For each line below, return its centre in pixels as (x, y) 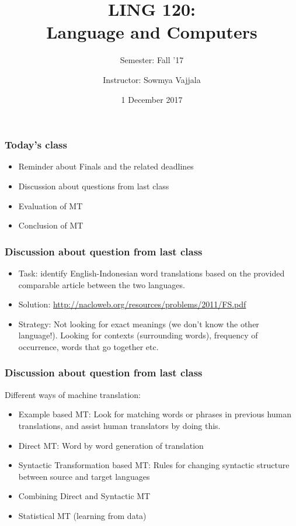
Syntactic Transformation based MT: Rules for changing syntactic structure (154, 465)
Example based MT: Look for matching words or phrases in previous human (155, 414)
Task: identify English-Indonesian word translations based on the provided (152, 273)
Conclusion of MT (51, 225)
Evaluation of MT (51, 205)
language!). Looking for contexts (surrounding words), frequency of (138, 335)
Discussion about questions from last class (94, 186)
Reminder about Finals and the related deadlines (106, 166)
